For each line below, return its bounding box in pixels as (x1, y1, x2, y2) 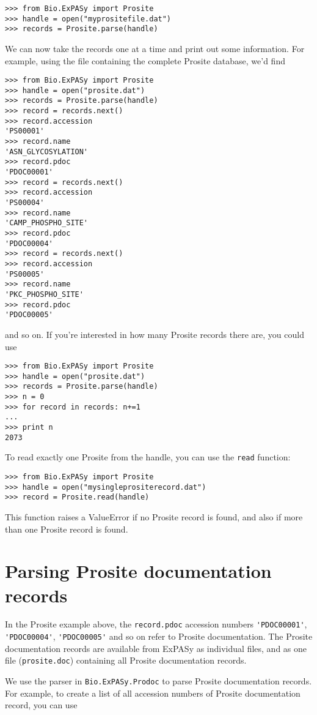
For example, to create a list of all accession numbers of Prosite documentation (5, 686, 301, 699)
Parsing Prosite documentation (5, 558, 272, 583)
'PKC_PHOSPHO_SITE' (5, 290, 84, 299)
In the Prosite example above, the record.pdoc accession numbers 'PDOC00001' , (5, 618, 307, 631)
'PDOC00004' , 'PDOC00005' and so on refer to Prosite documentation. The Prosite (5, 630, 313, 643)
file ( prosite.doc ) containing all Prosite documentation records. (5, 654, 247, 667)
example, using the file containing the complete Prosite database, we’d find (5, 54, 285, 67)
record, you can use (5, 698, 78, 711)
